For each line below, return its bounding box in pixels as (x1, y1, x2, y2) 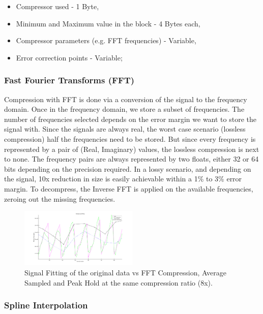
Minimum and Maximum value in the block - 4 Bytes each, (16, 18, 200, 28)
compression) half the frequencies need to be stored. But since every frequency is (4, 133, 256, 144)
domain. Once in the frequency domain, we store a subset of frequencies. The (4, 104, 245, 114)
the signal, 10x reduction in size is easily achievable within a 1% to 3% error (4, 173, 242, 184)
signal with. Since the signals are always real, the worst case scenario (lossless (4, 123, 246, 134)
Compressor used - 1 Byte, (16, 1, 99, 11)
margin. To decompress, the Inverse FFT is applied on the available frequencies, (4, 183, 253, 194)
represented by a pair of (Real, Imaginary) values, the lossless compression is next (4, 143, 259, 154)
